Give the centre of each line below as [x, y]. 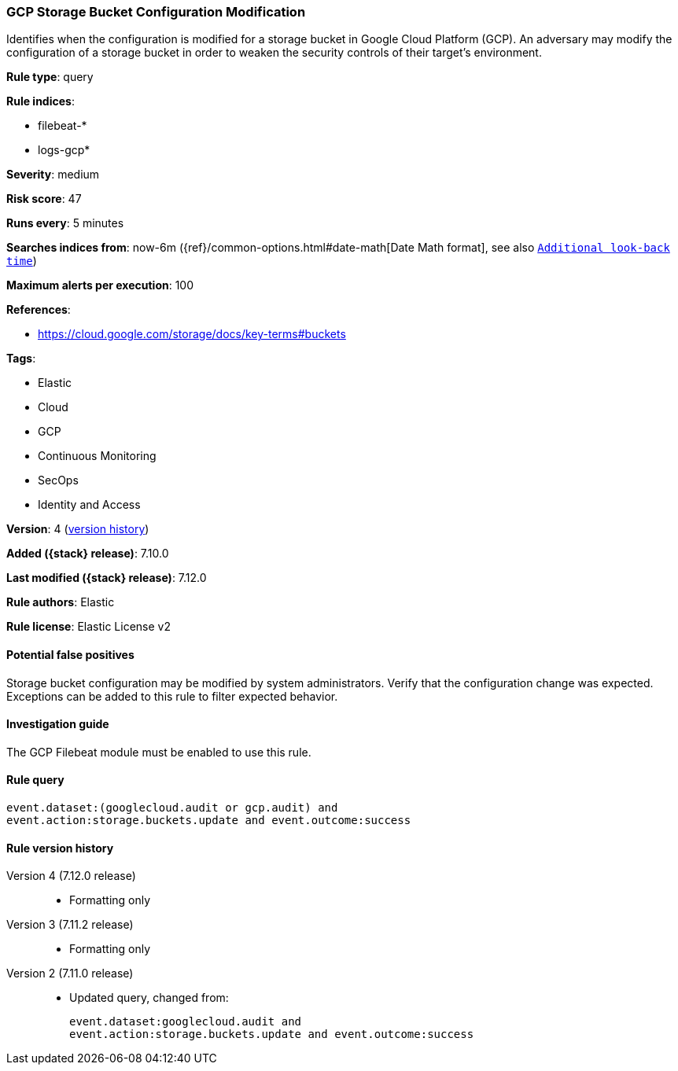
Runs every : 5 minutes [65, 223]
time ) [22, 261]
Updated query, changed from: [149, 998]
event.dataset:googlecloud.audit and [186, 1022]
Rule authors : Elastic [61, 602]
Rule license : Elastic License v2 [88, 627]
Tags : [21, 359]
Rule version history [60, 848]
